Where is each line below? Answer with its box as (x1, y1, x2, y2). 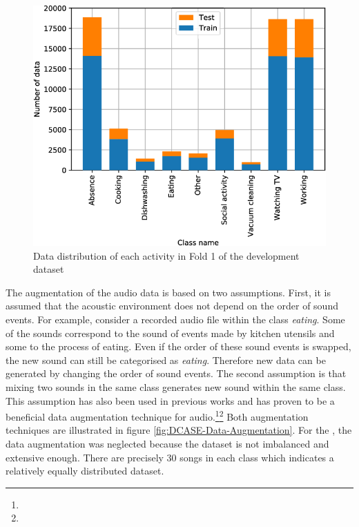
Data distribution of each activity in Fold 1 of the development (33, 248, 300, 262)
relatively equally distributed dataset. (6, 463, 164, 478)
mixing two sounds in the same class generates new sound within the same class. (6, 379, 346, 394)
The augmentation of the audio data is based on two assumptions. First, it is (6, 285, 331, 299)
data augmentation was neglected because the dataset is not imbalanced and (6, 437, 329, 451)
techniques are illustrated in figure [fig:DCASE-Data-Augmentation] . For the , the (6, 423, 352, 437)
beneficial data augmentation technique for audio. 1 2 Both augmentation (6, 408, 309, 423)
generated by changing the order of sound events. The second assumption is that (6, 366, 347, 381)
